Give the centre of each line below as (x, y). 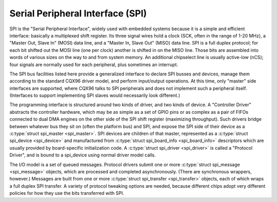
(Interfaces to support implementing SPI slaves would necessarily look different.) (95, 95)
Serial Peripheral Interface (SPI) (78, 13)
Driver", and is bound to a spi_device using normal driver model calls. (83, 155)
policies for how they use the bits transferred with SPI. (67, 193)
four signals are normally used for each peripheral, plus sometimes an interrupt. (94, 65)
